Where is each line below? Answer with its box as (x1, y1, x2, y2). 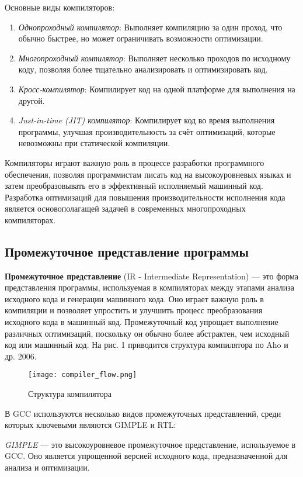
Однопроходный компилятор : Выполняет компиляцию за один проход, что (18, 20, 283, 33)
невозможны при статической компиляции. (18, 137, 170, 149)
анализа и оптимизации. (5, 461, 90, 473)
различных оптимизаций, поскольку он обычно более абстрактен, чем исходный (5, 327, 290, 339)
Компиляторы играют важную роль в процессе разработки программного (5, 156, 264, 168)
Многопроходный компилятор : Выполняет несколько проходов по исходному (18, 51, 291, 64)
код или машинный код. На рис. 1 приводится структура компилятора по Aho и (5, 338, 288, 351)
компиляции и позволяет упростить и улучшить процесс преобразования (5, 304, 263, 316)
